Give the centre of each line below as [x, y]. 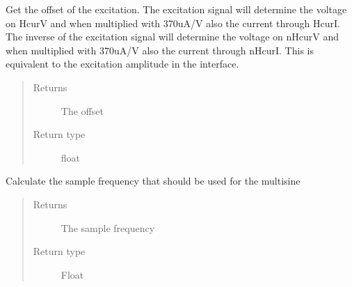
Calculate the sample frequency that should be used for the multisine [153, 181]
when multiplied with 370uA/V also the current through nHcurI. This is [160, 50]
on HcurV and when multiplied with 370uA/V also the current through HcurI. [173, 23]
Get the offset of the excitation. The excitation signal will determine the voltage [176, 9]
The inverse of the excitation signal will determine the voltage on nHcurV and [172, 37]
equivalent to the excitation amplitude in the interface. [122, 64]
